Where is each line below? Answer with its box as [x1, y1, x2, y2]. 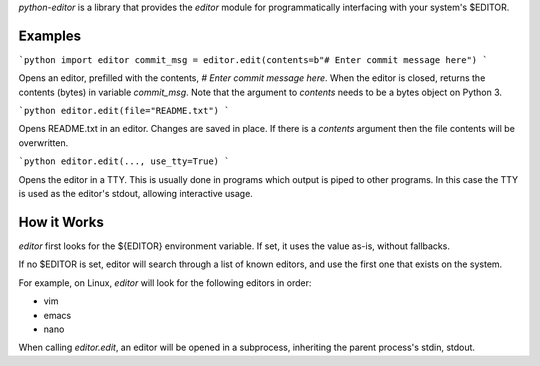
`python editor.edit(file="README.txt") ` [18, 105, 230, 117]
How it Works [18, 213, 104, 230]
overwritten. [18, 136, 69, 149]
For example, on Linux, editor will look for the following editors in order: [18, 276, 312, 289]
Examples [18, 27, 82, 44]
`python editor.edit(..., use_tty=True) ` [18, 156, 230, 167]
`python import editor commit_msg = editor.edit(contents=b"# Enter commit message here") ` [18, 54, 489, 65]
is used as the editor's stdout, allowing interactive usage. [18, 188, 254, 200]
